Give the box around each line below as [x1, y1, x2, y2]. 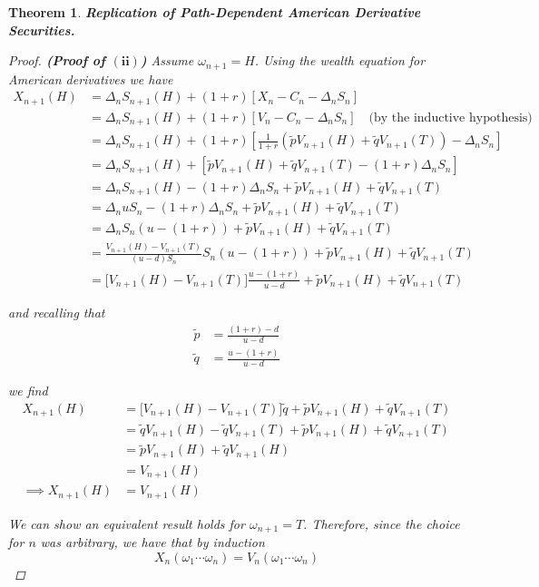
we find [8, 381, 48, 400]
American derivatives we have [8, 69, 173, 88]
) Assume [140, 51, 194, 70]
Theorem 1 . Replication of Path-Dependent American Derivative [8, 3, 421, 21]
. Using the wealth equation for [254, 51, 426, 70]
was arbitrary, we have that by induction [40, 533, 265, 552]
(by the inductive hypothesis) [368, 111, 533, 124]
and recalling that [8, 303, 105, 322]
